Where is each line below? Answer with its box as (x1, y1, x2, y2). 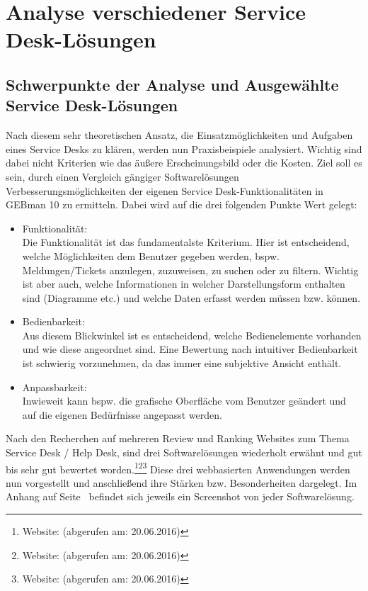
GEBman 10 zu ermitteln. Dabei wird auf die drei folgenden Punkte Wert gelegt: (6, 197, 357, 212)
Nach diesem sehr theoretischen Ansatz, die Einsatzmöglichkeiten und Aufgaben (6, 128, 353, 142)
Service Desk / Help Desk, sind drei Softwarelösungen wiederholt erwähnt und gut (6, 445, 362, 460)
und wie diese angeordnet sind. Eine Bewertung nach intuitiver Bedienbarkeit (22, 342, 358, 356)
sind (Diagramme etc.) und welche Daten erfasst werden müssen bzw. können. (22, 290, 361, 305)
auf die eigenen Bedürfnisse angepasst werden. (22, 407, 222, 422)
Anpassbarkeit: (22, 379, 87, 394)
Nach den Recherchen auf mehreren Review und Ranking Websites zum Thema (6, 431, 350, 446)
